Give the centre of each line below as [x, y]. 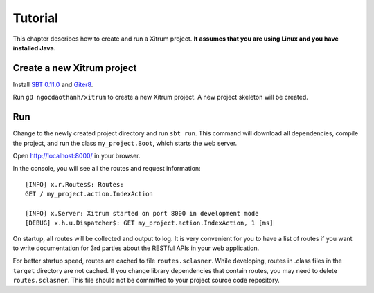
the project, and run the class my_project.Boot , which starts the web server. [125, 143]
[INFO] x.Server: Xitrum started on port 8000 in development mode [142, 213]
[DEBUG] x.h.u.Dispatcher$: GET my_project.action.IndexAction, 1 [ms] [149, 223]
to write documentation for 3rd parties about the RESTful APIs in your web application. [136, 248]
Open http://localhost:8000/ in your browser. [77, 155]
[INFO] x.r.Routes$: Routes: [74, 184]
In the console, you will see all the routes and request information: [107, 169]
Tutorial [36, 18]
